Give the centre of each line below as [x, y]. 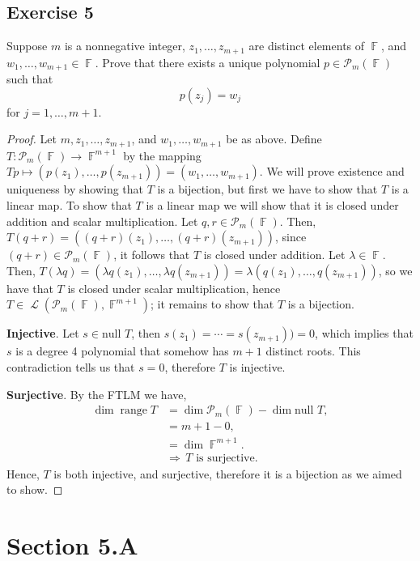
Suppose [27, 46]
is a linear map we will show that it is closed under [272, 204]
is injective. [257, 366]
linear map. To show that [69, 204]
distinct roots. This [313, 351]
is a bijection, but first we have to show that [267, 189]
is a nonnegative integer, [125, 46]
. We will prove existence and [332, 171]
